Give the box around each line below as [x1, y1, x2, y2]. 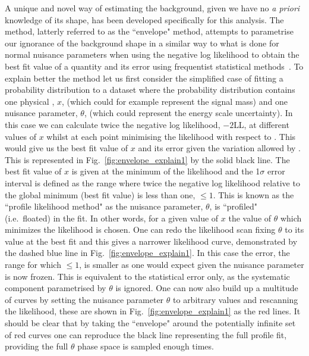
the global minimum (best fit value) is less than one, [5, 188, 196, 201]
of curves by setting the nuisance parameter [5, 293, 164, 305]
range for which [5, 258, 61, 271]
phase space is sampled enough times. [77, 340, 214, 352]
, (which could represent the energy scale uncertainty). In [84, 107, 293, 119]
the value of [228, 211, 272, 224]
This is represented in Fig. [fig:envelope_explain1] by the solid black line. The [5, 153, 290, 165]
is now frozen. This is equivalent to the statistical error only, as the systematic [5, 270, 290, 282]
